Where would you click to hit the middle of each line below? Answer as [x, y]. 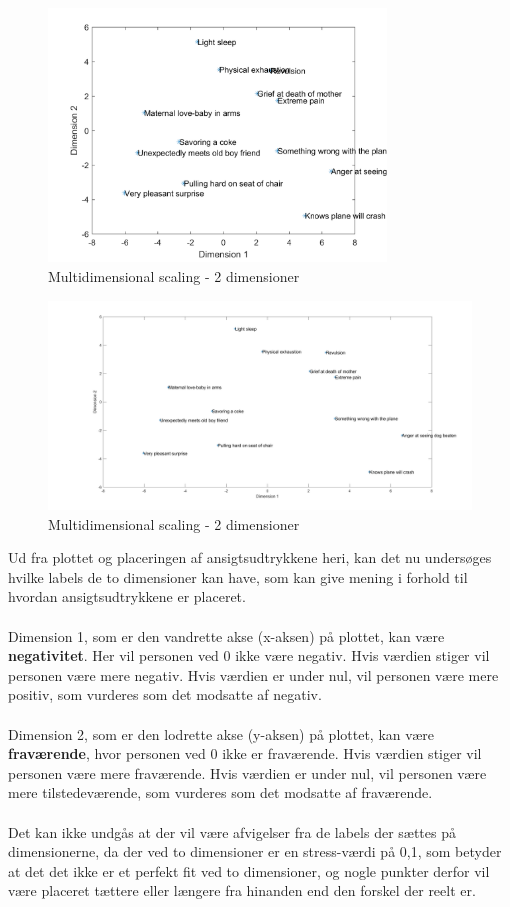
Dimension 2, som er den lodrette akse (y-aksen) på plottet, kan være [221, 733]
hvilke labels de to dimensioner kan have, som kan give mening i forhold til [238, 576]
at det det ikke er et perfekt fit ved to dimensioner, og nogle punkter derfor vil [249, 870]
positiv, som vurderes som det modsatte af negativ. [165, 694]
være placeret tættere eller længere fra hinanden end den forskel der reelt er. [242, 890]
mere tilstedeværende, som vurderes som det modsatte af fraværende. [220, 792]
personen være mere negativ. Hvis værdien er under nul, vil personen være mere [253, 674]
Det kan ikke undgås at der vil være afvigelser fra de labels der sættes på [232, 831]
